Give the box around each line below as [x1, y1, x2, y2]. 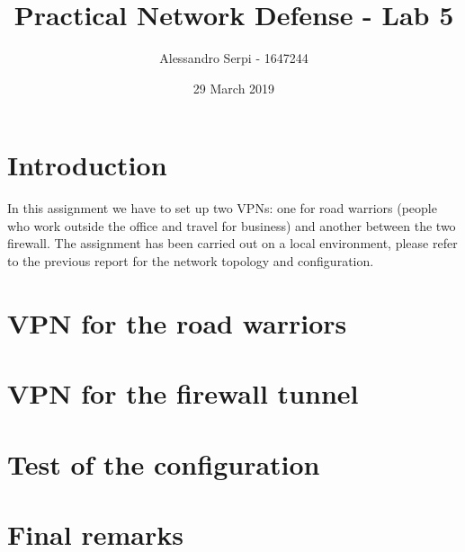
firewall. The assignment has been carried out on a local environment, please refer [7, 234, 458, 253]
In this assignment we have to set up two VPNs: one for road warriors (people [7, 199, 437, 218]
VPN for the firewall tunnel [7, 375, 359, 412]
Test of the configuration [7, 445, 320, 482]
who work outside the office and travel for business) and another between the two [7, 216, 456, 235]
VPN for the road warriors [7, 304, 347, 341]
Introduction [7, 147, 167, 183]
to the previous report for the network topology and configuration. [7, 252, 374, 271]
